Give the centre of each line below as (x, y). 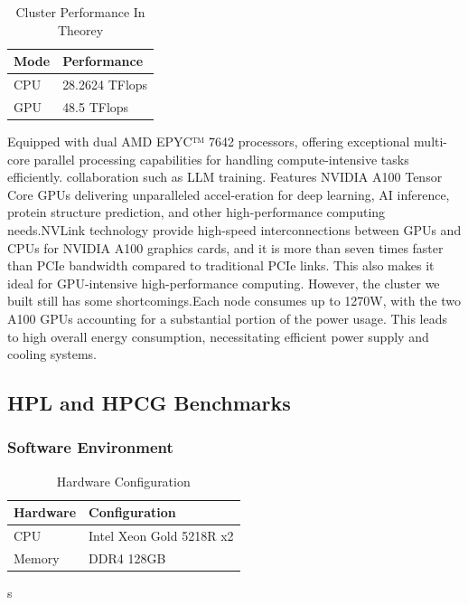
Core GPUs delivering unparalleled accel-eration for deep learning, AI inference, (229, 194)
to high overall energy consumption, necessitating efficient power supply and (218, 336)
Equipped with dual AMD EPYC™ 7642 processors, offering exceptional (209, 141)
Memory (37, 558)
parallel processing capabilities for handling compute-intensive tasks (221, 159)
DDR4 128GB (127, 558)
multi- (431, 141)
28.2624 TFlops (105, 85)
